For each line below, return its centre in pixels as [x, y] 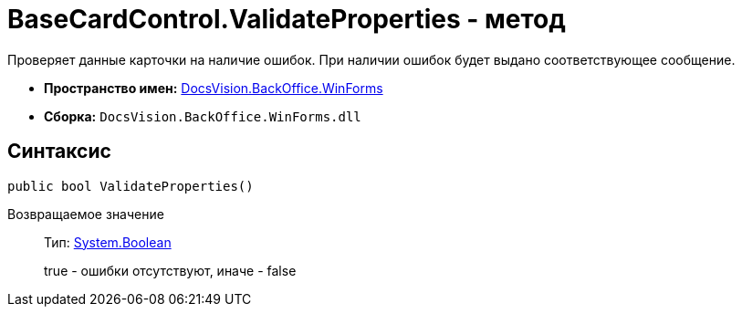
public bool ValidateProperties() [131, 186]
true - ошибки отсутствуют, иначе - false [170, 270]
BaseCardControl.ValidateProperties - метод [287, 19]
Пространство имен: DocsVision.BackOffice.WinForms [214, 88]
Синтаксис [59, 152]
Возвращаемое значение [86, 214]
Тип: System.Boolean [108, 242]
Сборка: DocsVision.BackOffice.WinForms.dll [203, 116]
